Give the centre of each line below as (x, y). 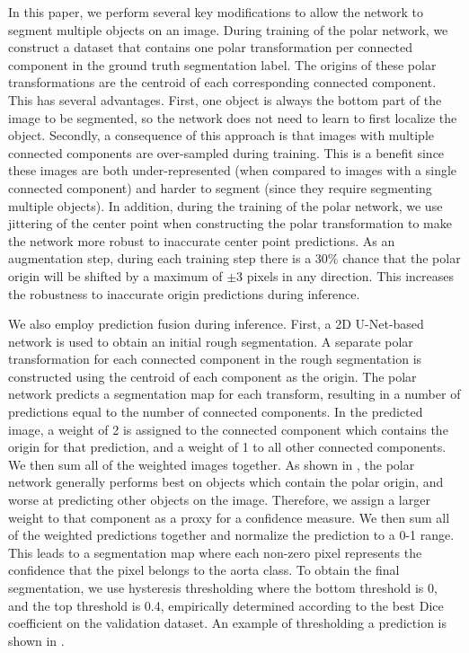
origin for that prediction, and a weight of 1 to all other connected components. (227, 447)
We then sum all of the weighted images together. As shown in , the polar (212, 464)
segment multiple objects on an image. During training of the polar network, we (228, 29)
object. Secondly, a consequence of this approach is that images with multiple (221, 135)
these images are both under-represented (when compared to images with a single (233, 170)
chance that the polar (402, 258)
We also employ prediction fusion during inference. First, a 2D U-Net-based (216, 324)
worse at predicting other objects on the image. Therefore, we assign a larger (219, 500)
